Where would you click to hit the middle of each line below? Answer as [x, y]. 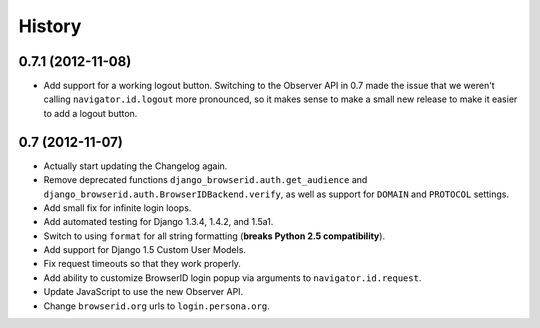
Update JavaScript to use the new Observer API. [143, 292]
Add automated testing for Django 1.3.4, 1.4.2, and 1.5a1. [158, 222]
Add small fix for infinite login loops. [117, 207]
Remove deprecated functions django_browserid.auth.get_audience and [205, 180]
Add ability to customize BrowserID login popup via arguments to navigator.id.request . [232, 277]
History [50, 26]
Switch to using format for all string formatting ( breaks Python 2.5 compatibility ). [214, 236]
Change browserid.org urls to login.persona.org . [156, 306]
